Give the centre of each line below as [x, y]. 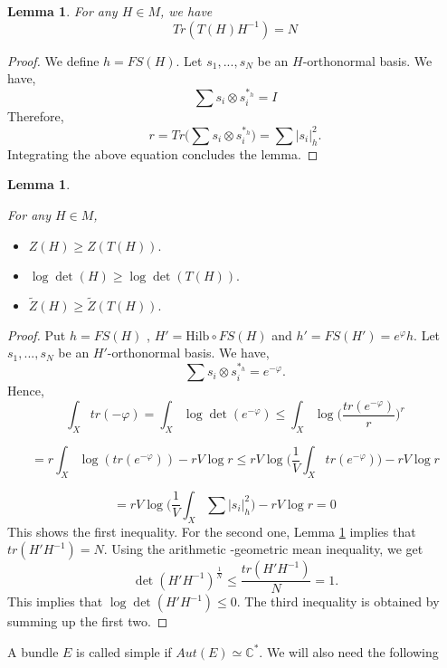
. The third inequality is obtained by [338, 601]
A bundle [33, 651]
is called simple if [124, 651]
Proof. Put [37, 334]
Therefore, [36, 116]
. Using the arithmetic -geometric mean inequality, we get [263, 549]
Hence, [26, 391]
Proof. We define [53, 60]
